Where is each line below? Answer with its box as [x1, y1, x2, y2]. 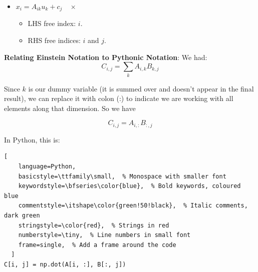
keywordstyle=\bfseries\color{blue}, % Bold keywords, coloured [18, 182, 241, 190]
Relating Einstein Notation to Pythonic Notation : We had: [4, 51, 207, 62]
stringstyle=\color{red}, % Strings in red [18, 221, 169, 229]
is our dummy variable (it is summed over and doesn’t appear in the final [28, 83, 254, 93]
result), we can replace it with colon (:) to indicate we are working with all [4, 93, 233, 103]
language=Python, [18, 162, 76, 170]
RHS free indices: [28, 35, 81, 45]
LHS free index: [28, 18, 76, 28]
